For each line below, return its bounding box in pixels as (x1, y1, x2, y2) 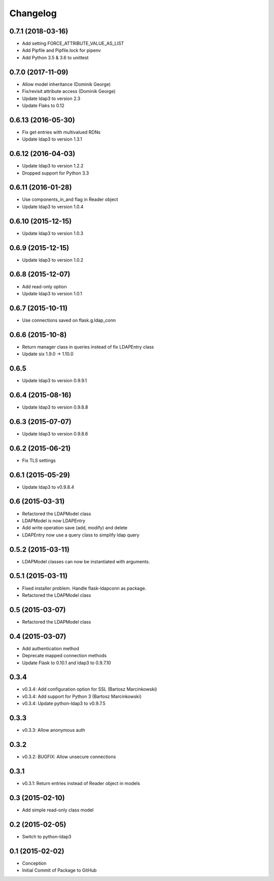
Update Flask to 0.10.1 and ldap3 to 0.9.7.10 (22, 660, 111, 666)
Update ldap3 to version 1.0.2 (22, 257, 84, 263)
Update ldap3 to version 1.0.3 (22, 230, 84, 236)
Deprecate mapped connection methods (22, 653, 107, 659)
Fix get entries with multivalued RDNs (22, 129, 101, 135)
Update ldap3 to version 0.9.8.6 (22, 430, 88, 436)
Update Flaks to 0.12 (22, 102, 64, 109)
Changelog (9, 8, 57, 19)
